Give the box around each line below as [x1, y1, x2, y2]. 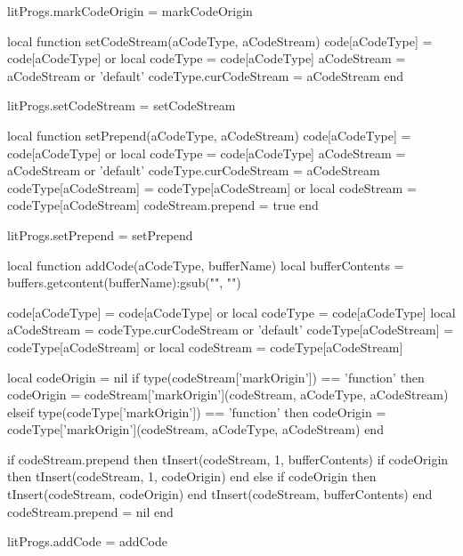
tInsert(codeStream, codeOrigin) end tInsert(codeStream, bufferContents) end [7, 485, 433, 504]
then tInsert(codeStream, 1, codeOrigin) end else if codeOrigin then [7, 467, 377, 486]
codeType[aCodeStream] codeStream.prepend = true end [7, 196, 319, 214]
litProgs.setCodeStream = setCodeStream [7, 96, 236, 115]
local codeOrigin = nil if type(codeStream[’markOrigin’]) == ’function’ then [7, 367, 425, 386]
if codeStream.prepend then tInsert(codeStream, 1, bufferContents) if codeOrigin [7, 449, 449, 468]
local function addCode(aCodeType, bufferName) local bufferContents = [7, 255, 404, 274]
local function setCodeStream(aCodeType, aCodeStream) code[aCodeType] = [7, 31, 433, 50]
